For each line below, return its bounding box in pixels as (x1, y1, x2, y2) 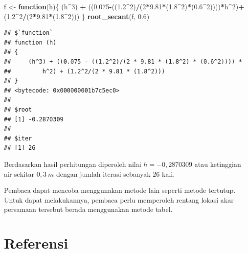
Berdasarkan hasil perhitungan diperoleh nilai (4, 159, 141, 169)
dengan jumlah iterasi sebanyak (56, 168, 151, 179)
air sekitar (4, 168, 34, 179)
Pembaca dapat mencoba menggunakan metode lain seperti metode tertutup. (4, 185, 236, 195)
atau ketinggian (194, 159, 241, 169)
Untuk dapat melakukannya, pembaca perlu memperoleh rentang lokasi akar (4, 194, 234, 205)
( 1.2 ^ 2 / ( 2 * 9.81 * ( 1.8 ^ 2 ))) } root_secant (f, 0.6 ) (4, 11, 150, 21)
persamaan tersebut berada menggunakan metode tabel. (4, 204, 173, 214)
